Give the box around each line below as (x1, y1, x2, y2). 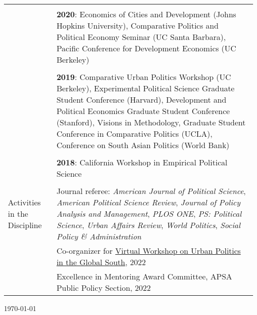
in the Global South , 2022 (56, 256, 146, 268)
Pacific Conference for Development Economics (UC (56, 42, 236, 54)
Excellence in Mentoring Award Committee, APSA (56, 271, 232, 282)
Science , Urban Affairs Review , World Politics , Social (56, 219, 241, 231)
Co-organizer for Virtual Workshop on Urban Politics (56, 245, 241, 256)
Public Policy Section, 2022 (56, 282, 151, 293)
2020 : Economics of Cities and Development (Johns (56, 8, 236, 20)
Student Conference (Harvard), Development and (56, 94, 226, 105)
